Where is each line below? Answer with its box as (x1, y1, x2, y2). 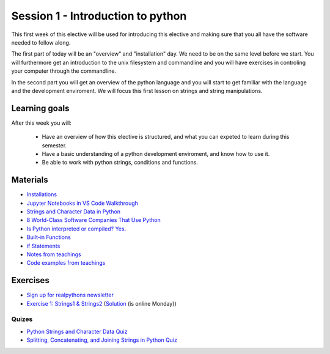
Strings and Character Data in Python (26, 208, 121, 215)
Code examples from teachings (26, 259, 106, 267)
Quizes (11, 315, 33, 323)
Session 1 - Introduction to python (11, 9, 187, 23)
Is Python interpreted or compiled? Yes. (26, 225, 127, 232)
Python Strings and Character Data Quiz (26, 328, 128, 335)
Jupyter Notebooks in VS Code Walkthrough (26, 199, 139, 207)
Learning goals (11, 103, 70, 113)
